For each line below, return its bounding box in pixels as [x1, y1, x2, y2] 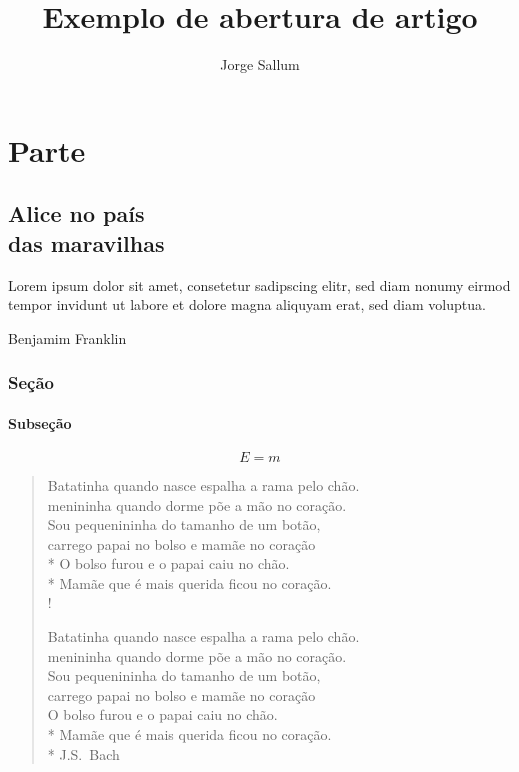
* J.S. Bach [47, 743, 120, 764]
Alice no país [8, 198, 145, 229]
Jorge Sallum [220, 54, 300, 75]
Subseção [8, 412, 72, 433]
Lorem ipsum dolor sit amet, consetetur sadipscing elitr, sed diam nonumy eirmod [8, 274, 511, 295]
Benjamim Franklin [8, 327, 127, 348]
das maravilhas [8, 227, 165, 258]
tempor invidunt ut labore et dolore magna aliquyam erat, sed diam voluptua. [8, 294, 486, 315]
